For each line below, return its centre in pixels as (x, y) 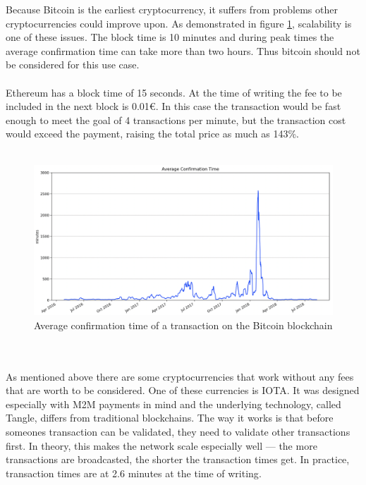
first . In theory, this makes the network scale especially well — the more (161, 445)
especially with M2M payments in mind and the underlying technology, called (173, 404)
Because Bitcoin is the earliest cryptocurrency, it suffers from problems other (172, 9)
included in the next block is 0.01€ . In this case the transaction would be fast (173, 106)
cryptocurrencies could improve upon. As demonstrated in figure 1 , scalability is (179, 23)
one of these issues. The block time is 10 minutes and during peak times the (170, 37)
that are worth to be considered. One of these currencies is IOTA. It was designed (183, 390)
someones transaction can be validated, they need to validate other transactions (178, 431)
